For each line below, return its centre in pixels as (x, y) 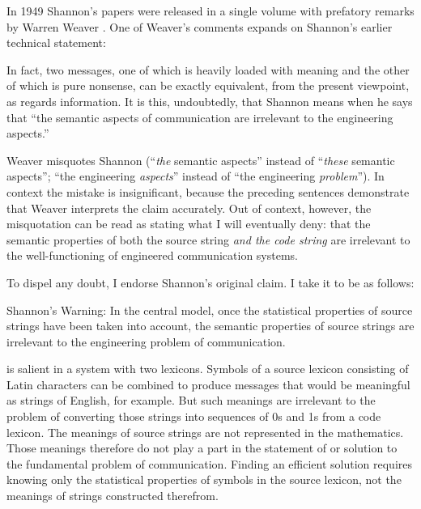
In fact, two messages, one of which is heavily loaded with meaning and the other (208, 69)
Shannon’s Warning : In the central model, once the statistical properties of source (210, 310)
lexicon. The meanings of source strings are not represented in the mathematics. (205, 432)
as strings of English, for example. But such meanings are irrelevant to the (191, 400)
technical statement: (56, 42)
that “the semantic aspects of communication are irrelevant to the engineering (200, 117)
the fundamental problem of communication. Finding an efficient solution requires (210, 463)
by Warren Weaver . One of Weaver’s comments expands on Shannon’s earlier (200, 26)
